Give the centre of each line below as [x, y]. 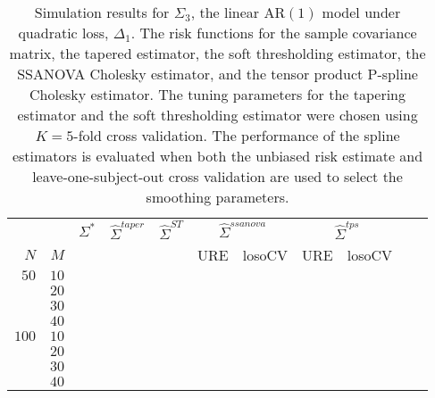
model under [361, 12]
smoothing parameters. [217, 197]
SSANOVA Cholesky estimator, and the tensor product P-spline [217, 74]
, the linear [225, 12]
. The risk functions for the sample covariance [274, 33]
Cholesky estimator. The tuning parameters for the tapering [217, 94]
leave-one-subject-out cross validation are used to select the [217, 176]
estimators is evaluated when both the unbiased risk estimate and [217, 156]
